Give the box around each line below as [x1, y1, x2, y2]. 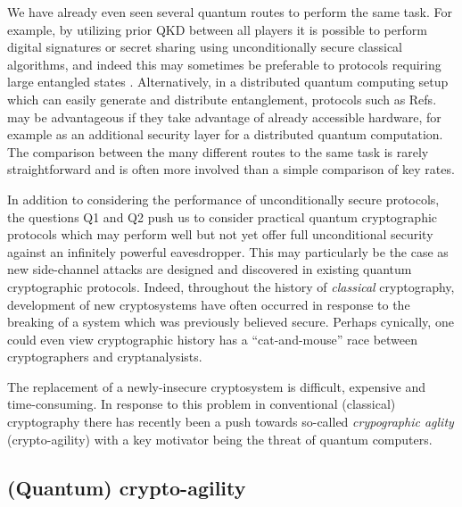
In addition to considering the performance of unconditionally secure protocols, [7, 189, 440, 208]
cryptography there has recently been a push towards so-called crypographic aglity [7, 412, 454, 431]
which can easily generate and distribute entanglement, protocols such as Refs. [7, 89, 437, 108]
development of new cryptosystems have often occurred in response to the [7, 295, 410, 313]
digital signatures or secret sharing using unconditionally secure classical [7, 37, 403, 56]
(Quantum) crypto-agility [7, 473, 246, 501]
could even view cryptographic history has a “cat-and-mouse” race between [7, 329, 418, 348]
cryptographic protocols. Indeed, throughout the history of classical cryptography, [7, 277, 455, 295]
